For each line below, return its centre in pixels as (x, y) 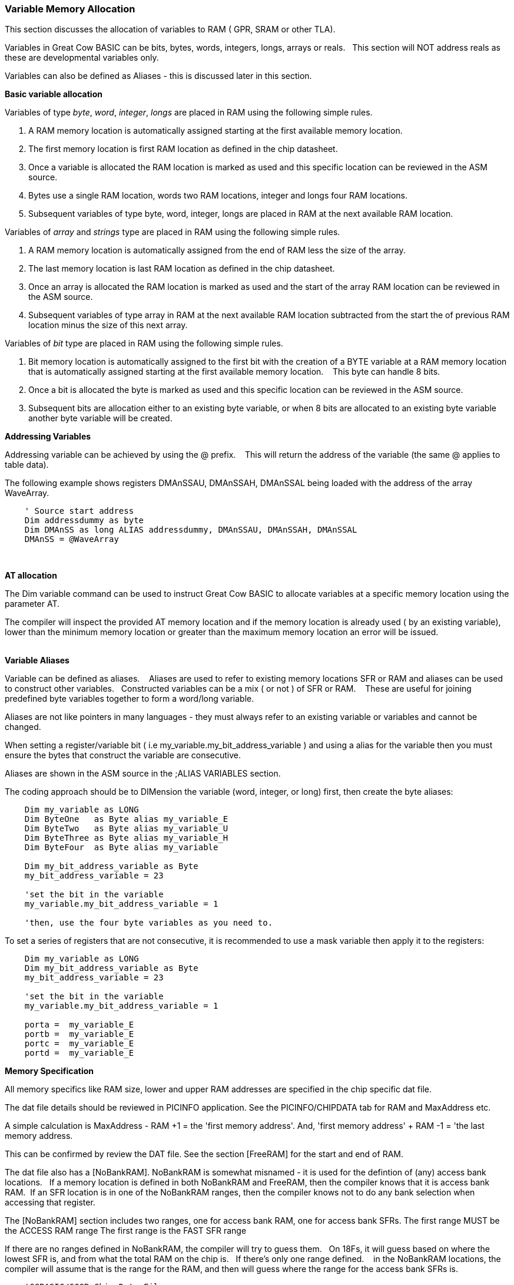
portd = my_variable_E (79, 1053)
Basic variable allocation (54, 94)
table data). (27, 465)
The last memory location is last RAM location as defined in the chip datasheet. (182, 269)
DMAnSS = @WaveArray (72, 539)
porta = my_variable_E (79, 1025)
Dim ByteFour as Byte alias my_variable (121, 848)
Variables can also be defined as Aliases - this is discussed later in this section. (158, 76)
